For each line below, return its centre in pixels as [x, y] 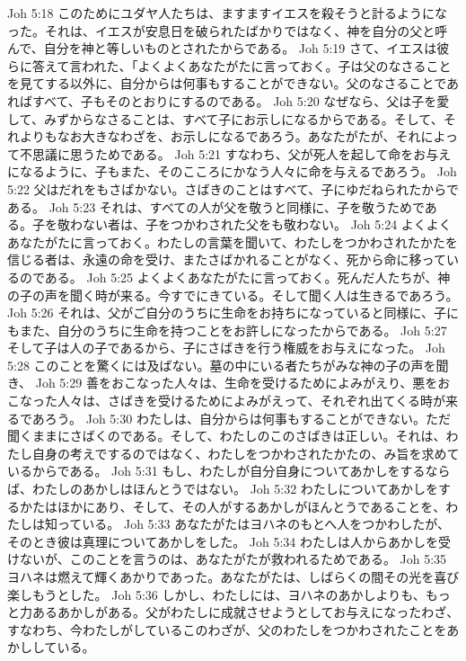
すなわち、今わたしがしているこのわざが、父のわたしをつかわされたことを [227, 629]
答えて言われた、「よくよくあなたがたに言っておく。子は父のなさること [242, 65]
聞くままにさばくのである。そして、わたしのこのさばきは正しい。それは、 [227, 436]
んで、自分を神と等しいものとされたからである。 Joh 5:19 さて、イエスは [222, 48]
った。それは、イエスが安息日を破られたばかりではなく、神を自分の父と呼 [228, 30]
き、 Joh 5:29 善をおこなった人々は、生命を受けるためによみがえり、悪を [223, 383]
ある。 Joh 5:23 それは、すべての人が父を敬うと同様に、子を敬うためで [216, 206]
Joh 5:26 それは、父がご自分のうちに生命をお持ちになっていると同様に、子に [233, 313]
